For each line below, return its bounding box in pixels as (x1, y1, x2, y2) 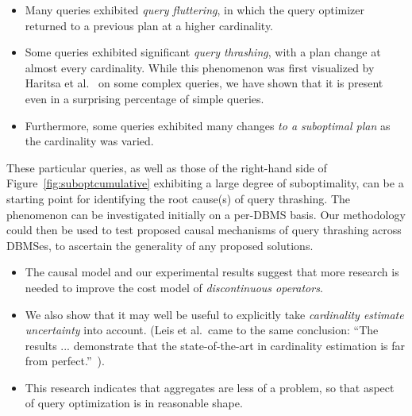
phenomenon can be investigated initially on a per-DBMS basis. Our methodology (6, 206, 406, 222)
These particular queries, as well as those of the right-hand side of (6, 159, 327, 175)
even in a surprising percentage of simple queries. (25, 90, 264, 106)
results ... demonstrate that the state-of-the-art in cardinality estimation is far (25, 337, 406, 353)
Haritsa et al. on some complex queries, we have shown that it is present (25, 75, 383, 91)
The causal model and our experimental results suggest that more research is (25, 264, 399, 280)
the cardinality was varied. (25, 133, 154, 149)
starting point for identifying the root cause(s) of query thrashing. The (6, 190, 351, 206)
